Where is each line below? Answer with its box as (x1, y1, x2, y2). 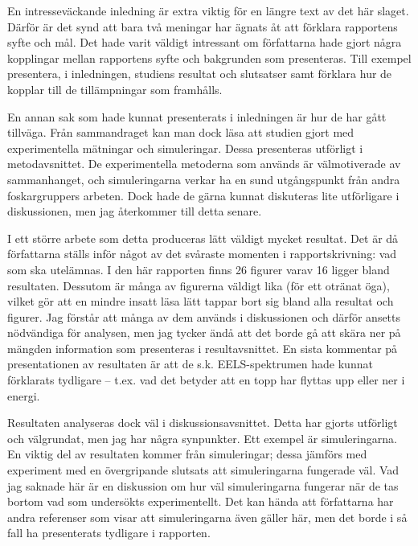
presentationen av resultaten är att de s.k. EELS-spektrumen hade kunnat (7, 355, 373, 372)
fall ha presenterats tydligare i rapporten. (7, 524, 211, 541)
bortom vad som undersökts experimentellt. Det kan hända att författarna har (7, 493, 394, 510)
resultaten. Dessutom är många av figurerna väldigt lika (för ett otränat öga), (7, 277, 390, 294)
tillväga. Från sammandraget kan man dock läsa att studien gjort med (7, 124, 354, 141)
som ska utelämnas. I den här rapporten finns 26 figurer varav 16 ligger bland (7, 261, 390, 277)
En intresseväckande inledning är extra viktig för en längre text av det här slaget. (7, 2, 409, 18)
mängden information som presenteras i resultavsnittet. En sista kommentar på (7, 339, 398, 356)
